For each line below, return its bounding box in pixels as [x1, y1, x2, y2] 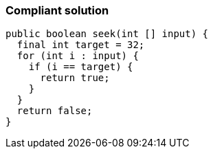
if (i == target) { [28, 61, 133, 73]
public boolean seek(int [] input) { [5, 28, 209, 40]
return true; [40, 72, 110, 84]
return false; [16, 105, 93, 117]
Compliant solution [5, 3, 109, 17]
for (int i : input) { [16, 50, 139, 62]
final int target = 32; [16, 39, 145, 51]
